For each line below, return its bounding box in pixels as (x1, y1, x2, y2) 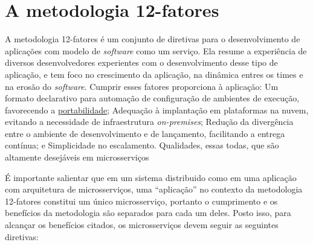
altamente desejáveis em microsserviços (5, 151, 149, 164)
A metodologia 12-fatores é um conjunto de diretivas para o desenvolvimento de (5, 33, 300, 45)
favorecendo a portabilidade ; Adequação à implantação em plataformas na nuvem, (5, 103, 309, 116)
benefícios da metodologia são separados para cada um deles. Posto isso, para (5, 206, 291, 219)
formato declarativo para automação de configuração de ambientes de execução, (5, 92, 300, 104)
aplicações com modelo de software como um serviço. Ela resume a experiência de (5, 44, 307, 57)
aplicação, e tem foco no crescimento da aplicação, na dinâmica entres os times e (5, 68, 303, 80)
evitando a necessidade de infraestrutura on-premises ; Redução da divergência (5, 115, 294, 128)
